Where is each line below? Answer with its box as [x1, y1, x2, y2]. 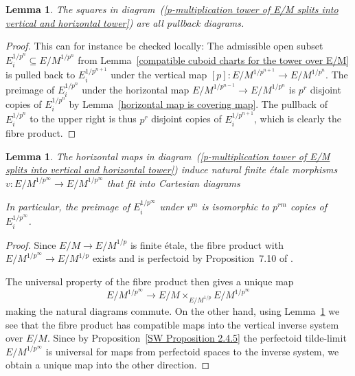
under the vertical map [111, 67, 207, 82]
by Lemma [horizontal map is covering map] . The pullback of [69, 96, 328, 111]
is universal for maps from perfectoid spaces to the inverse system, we [45, 344, 339, 358]
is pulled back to [5, 67, 76, 82]
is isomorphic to [201, 199, 270, 214]
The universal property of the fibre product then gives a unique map [5, 274, 294, 289]
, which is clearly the [254, 111, 341, 126]
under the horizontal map [82, 82, 190, 96]
